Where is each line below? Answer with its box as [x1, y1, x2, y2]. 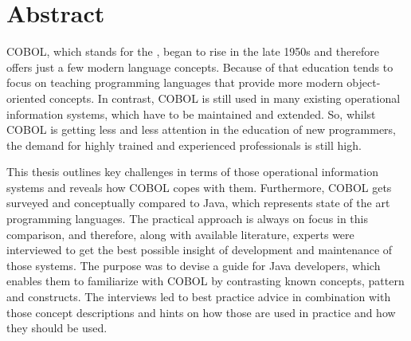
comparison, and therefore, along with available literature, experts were [6, 225, 354, 242]
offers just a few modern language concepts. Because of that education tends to [6, 58, 393, 75]
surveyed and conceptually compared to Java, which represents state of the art [6, 194, 390, 211]
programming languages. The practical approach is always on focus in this [6, 210, 368, 227]
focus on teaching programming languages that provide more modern [6, 74, 343, 91]
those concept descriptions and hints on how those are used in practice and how [6, 304, 396, 320]
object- [346, 74, 381, 91]
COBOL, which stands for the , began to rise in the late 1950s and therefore [6, 43, 379, 60]
